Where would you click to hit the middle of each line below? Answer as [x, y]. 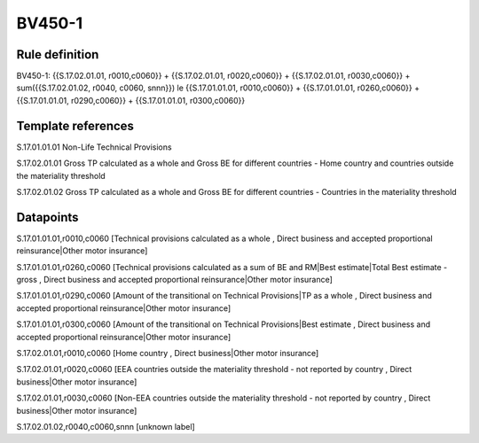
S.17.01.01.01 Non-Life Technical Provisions [94, 147]
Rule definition [58, 54]
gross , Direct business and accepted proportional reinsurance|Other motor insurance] [174, 280]
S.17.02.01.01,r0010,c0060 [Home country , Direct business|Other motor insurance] [168, 353]
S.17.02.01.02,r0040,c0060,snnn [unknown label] [106, 426]
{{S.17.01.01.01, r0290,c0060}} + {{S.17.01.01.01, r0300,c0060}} [131, 100]
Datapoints [47, 217]
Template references [75, 125]
